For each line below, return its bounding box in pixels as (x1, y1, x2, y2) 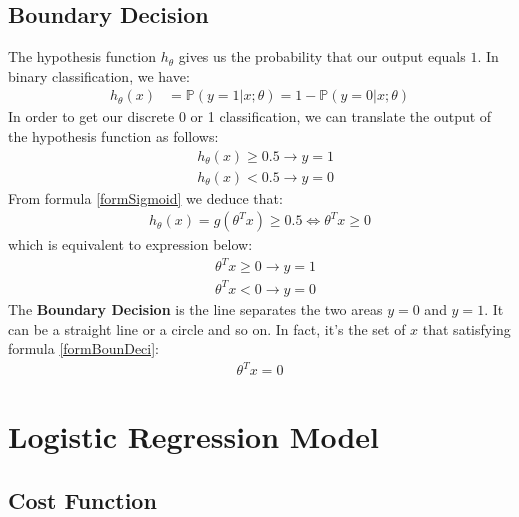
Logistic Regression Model (8, 416, 379, 457)
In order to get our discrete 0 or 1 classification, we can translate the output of (8, 106, 492, 127)
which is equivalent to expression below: (8, 234, 253, 255)
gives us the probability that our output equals (178, 46, 466, 67)
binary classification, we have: (8, 65, 190, 86)
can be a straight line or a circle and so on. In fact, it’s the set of (8, 318, 406, 339)
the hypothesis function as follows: (8, 126, 219, 147)
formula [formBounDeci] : (8, 338, 160, 359)
